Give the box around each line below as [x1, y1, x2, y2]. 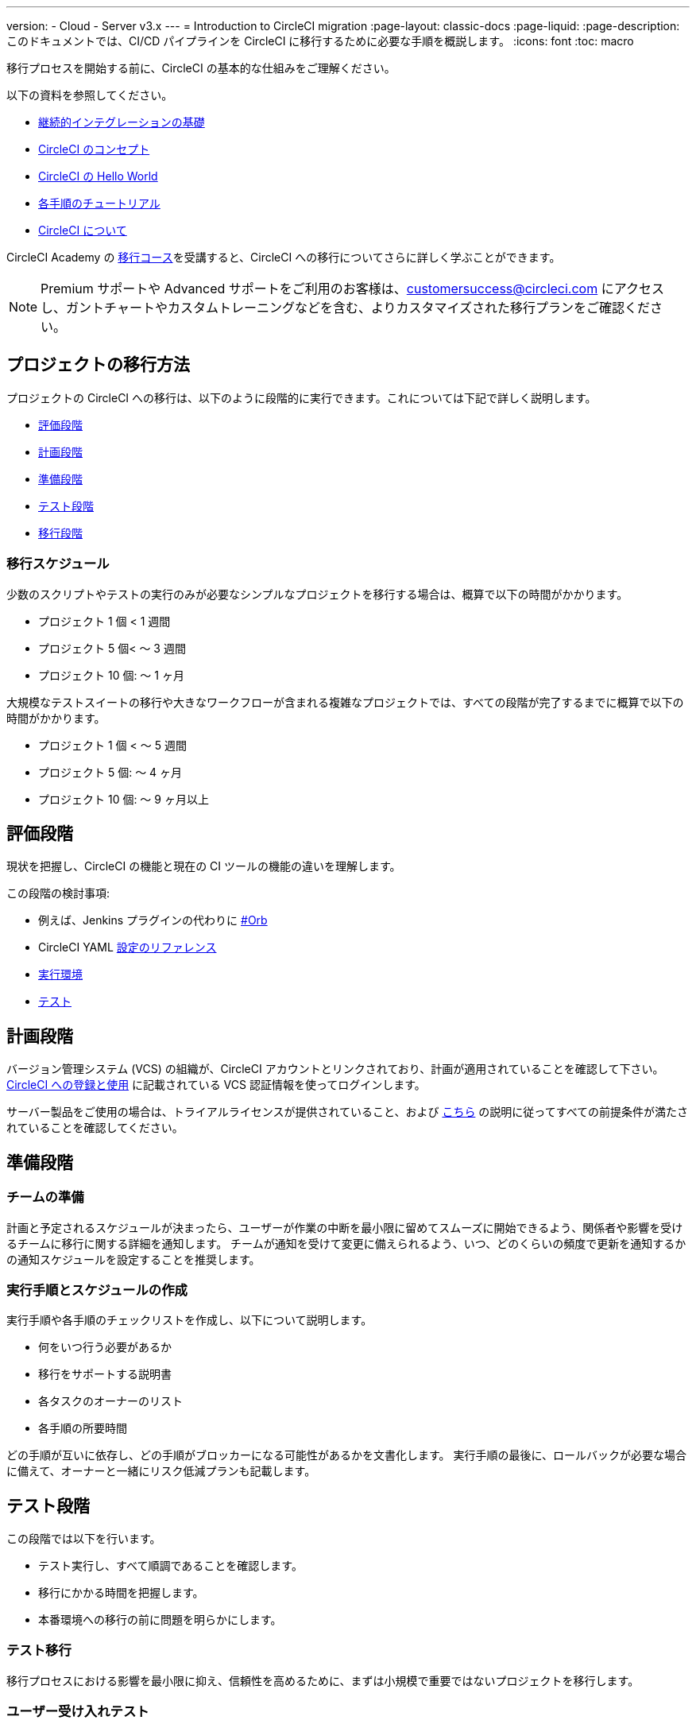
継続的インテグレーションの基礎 [38, 115, 205, 129]
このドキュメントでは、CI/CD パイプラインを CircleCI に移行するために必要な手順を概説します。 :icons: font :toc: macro [6, 34, 634, 48]
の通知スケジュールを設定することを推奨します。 [6, 1252, 261, 1266]
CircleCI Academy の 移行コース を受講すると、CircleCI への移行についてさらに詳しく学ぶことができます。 [6, 250, 561, 264]
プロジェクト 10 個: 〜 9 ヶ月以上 [38, 792, 209, 806]
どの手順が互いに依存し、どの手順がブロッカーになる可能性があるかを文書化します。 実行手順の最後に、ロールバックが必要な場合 [6, 1448, 687, 1462]
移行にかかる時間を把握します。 [38, 1586, 204, 1600]
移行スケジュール [6, 556, 110, 572]
